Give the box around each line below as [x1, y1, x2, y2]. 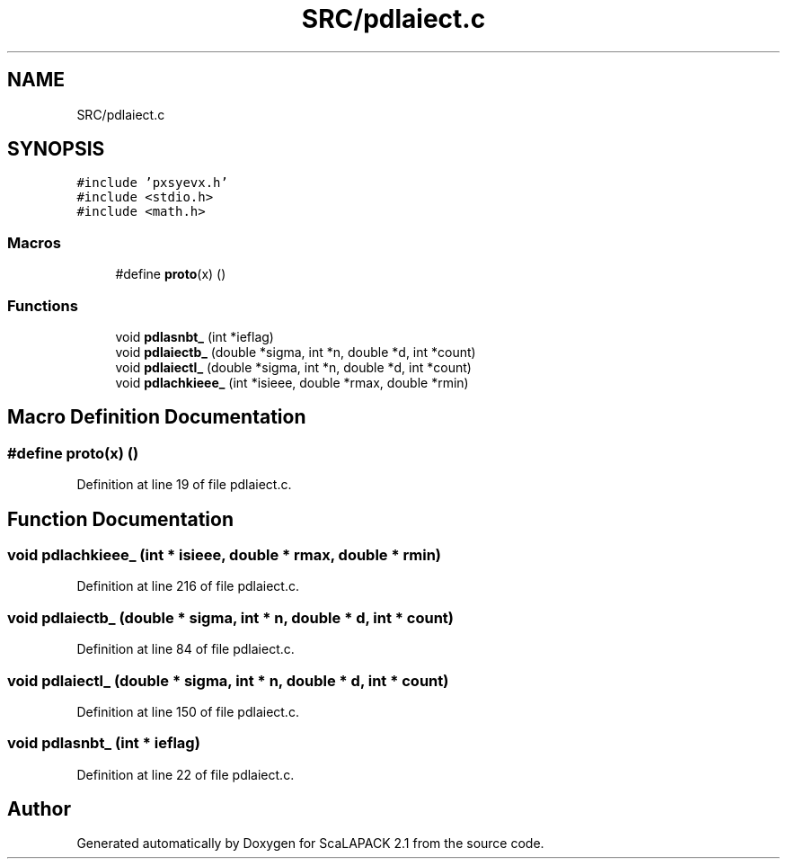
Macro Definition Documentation [7, 406, 306, 429]
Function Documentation [7, 507, 234, 531]
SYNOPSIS [7, 138, 105, 161]
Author [7, 798, 71, 821]
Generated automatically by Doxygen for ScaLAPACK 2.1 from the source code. [76, 835, 544, 852]
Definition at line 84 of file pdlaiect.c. [76, 641, 295, 657]
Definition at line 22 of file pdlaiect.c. [76, 766, 295, 782]
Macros [7, 233, 61, 252]
